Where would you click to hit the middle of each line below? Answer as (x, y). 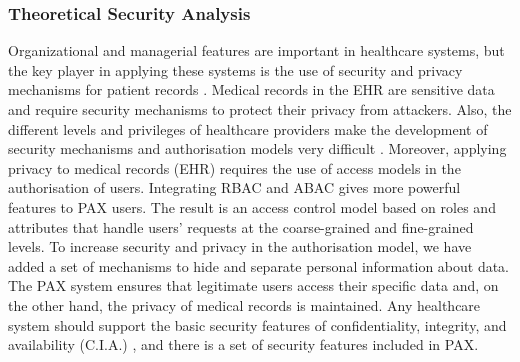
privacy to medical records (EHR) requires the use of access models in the (234, 167)
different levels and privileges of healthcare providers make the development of (248, 128)
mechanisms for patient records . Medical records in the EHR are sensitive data (251, 89)
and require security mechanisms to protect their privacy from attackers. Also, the (260, 109)
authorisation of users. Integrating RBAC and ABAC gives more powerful (234, 187)
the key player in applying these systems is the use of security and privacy (235, 69)
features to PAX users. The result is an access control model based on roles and (252, 206)
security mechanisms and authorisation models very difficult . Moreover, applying (257, 148)
